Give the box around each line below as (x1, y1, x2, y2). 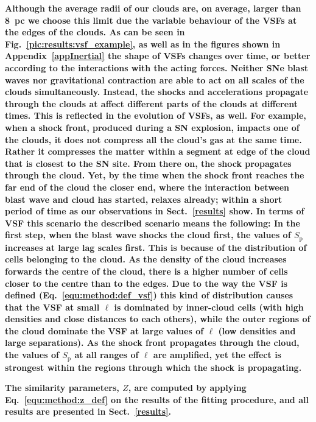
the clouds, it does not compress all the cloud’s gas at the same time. (5, 133, 302, 146)
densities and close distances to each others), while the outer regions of (5, 312, 311, 325)
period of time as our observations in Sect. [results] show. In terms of (5, 205, 304, 217)
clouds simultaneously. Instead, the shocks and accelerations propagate (5, 85, 309, 98)
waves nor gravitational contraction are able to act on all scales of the (5, 73, 304, 86)
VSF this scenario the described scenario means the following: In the (5, 216, 300, 229)
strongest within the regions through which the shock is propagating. (5, 360, 302, 373)
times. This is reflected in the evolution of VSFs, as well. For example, (5, 109, 306, 122)
